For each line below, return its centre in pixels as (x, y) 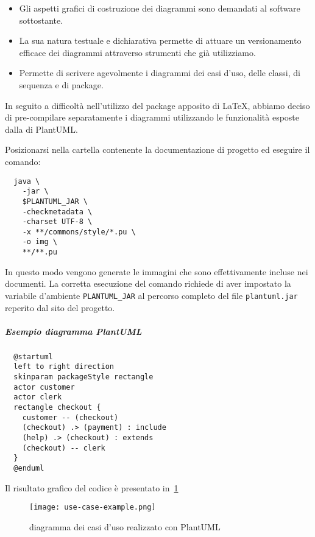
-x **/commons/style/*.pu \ (79, 232)
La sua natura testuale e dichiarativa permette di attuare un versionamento (160, 40)
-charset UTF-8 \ (57, 222)
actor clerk (38, 397)
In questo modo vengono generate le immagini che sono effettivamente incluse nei (157, 271)
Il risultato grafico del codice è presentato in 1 (92, 487)
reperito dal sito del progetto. (60, 307)
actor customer (44, 387)
